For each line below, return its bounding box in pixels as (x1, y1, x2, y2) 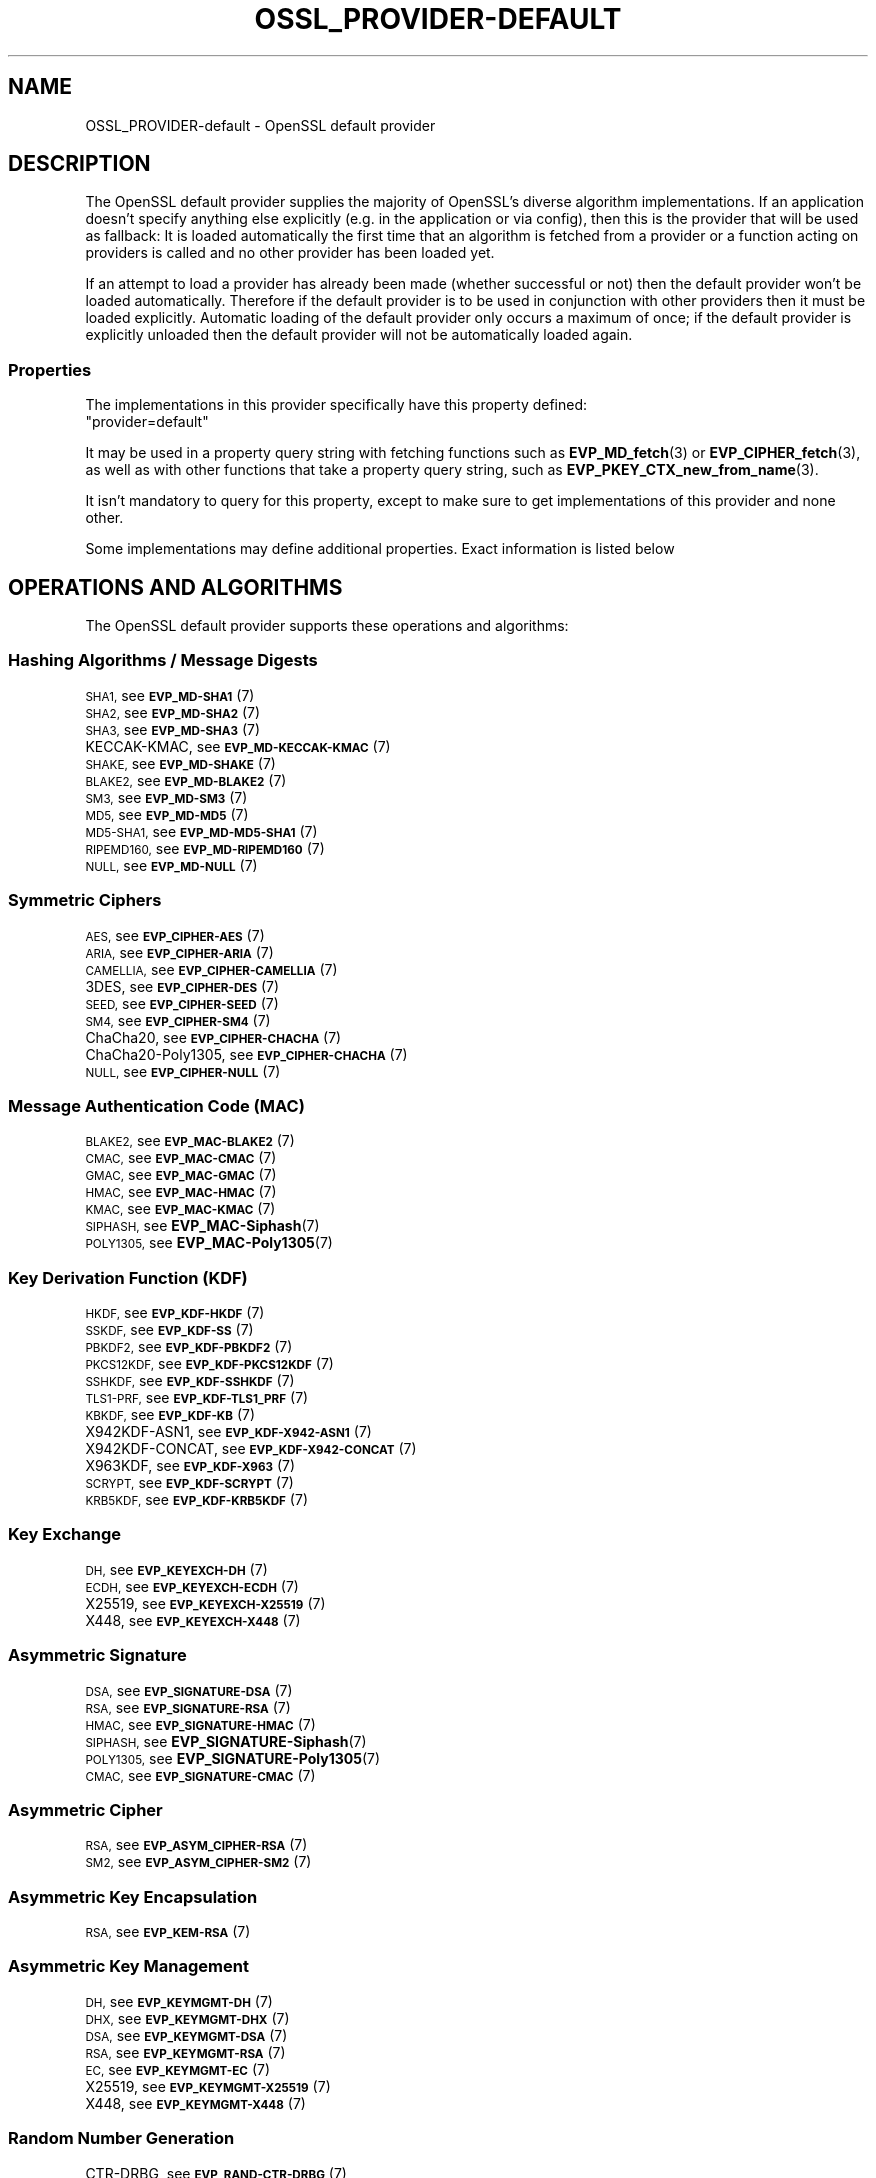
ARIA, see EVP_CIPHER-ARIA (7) (85, 943, 274, 961)
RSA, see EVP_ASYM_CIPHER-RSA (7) (85, 1836, 308, 1854)
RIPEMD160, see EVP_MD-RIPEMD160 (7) (85, 839, 325, 857)
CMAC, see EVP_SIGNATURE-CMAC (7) (85, 1766, 316, 1784)
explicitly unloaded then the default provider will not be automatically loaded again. (85, 326, 633, 344)
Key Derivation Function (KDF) (8, 1267, 248, 1288)
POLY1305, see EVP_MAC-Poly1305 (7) (85, 1234, 333, 1252)
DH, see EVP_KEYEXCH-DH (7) (85, 1560, 268, 1578)
